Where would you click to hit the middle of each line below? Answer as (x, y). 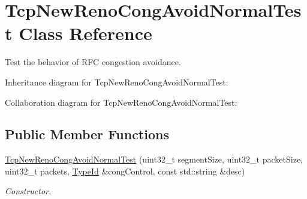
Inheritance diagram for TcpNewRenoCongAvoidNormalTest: (117, 82)
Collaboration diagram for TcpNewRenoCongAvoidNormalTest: (121, 102)
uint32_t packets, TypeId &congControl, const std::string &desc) (125, 171)
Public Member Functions (87, 134)
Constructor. (28, 191)
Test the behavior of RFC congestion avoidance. (93, 62)
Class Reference (85, 33)
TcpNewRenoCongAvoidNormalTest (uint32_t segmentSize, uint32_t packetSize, (154, 159)
